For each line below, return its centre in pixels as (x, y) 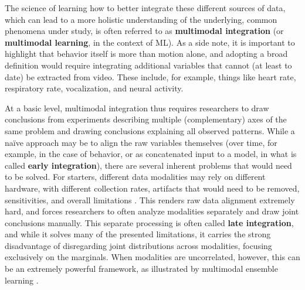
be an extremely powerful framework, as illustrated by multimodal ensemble (141, 269)
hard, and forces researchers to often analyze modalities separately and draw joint (152, 211)
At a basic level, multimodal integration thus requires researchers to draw (137, 108)
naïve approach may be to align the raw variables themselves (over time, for (141, 142)
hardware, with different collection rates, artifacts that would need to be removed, (152, 188)
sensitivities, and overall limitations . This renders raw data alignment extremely (150, 199)
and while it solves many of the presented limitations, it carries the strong (138, 234)
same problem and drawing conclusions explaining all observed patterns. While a (150, 130)
